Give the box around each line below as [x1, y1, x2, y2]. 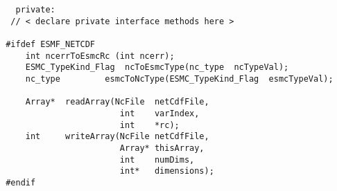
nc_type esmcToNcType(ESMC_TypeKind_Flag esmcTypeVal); [25, 73, 334, 84]
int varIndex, [119, 108, 200, 118]
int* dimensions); [119, 166, 214, 176]
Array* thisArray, [119, 143, 205, 153]
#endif [6, 177, 36, 188]
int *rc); [119, 120, 180, 130]
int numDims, [119, 154, 195, 165]
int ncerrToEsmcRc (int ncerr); [25, 51, 175, 61]
